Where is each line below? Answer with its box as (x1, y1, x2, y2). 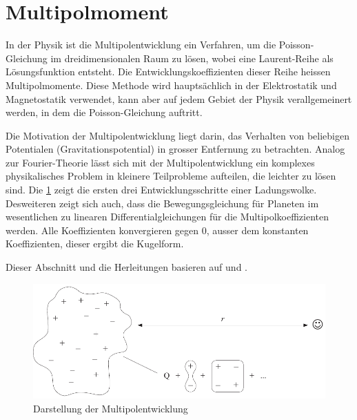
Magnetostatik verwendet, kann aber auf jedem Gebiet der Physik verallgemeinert (6, 91, 352, 106)
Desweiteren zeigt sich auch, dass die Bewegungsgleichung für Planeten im (6, 195, 319, 210)
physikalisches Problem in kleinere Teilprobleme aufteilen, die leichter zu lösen (6, 169, 336, 183)
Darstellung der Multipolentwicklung (33, 401, 188, 415)
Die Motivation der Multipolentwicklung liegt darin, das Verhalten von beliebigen (6, 128, 350, 142)
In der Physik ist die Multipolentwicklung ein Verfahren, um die (6, 37, 276, 52)
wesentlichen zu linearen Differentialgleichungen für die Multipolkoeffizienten (6, 209, 329, 224)
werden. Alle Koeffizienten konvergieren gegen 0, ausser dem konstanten (6, 222, 309, 237)
